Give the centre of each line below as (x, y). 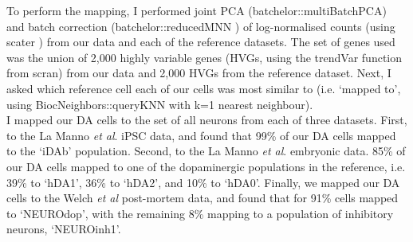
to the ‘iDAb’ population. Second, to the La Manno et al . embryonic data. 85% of (206, 151)
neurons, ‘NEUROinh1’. (64, 229)
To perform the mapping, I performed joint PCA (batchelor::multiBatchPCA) (197, 10)
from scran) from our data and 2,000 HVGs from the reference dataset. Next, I (199, 73)
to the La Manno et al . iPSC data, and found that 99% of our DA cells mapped (201, 135)
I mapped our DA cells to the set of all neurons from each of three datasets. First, (207, 120)
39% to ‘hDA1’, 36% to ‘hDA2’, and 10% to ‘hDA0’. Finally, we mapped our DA (203, 182)
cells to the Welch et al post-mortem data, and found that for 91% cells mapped (203, 198)
